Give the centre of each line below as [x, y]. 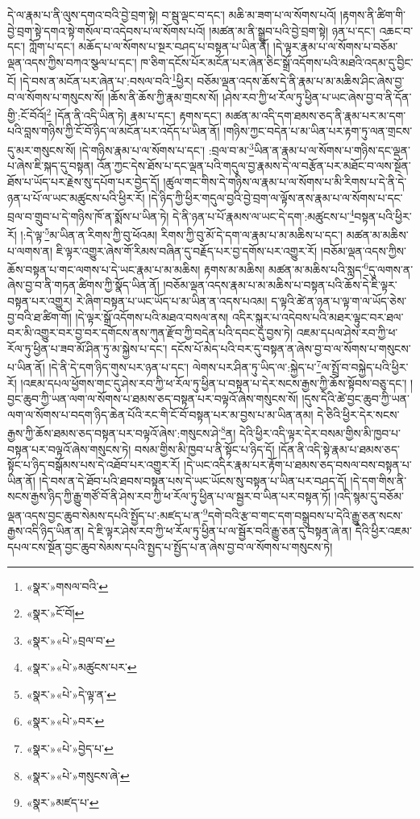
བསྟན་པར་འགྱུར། [40, 301]
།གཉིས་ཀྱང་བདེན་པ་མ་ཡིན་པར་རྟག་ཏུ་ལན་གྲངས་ [318, 131]
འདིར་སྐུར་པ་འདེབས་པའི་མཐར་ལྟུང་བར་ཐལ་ [318, 316]
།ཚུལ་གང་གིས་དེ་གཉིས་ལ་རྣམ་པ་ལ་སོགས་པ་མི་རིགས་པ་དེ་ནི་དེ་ [285, 181]
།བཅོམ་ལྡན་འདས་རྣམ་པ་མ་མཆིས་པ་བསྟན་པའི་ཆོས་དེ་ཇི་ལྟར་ [280, 285]
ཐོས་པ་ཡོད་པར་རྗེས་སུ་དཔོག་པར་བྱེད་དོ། [83, 181]
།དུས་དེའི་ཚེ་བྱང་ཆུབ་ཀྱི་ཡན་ [356, 399]
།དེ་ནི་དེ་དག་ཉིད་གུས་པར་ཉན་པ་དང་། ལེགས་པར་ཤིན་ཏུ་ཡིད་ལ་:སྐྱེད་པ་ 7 [185, 366]
